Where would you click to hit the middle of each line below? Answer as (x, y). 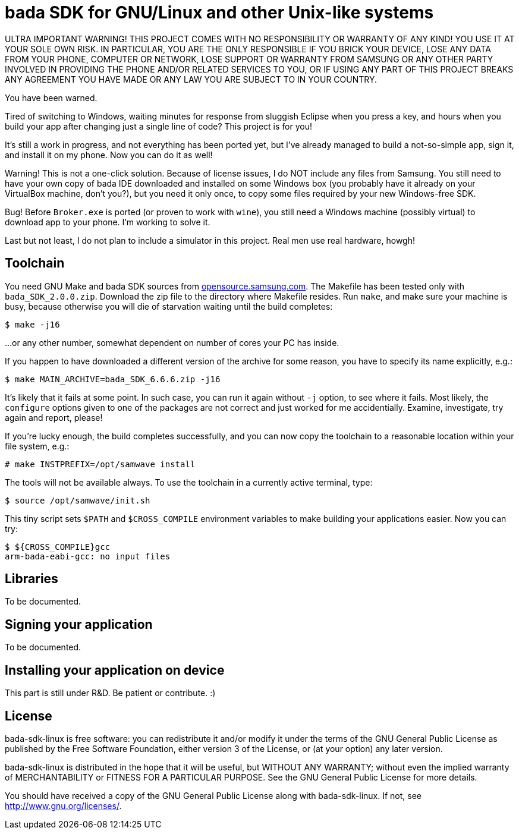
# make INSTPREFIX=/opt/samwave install (100, 464)
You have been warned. (51, 97)
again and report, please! (54, 417)
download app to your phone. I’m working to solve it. (108, 222)
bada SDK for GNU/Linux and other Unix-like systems (219, 12)
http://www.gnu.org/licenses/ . (63, 805)
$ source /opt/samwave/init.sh (78, 500)
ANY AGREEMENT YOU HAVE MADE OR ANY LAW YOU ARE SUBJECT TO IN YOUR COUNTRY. (191, 79)
